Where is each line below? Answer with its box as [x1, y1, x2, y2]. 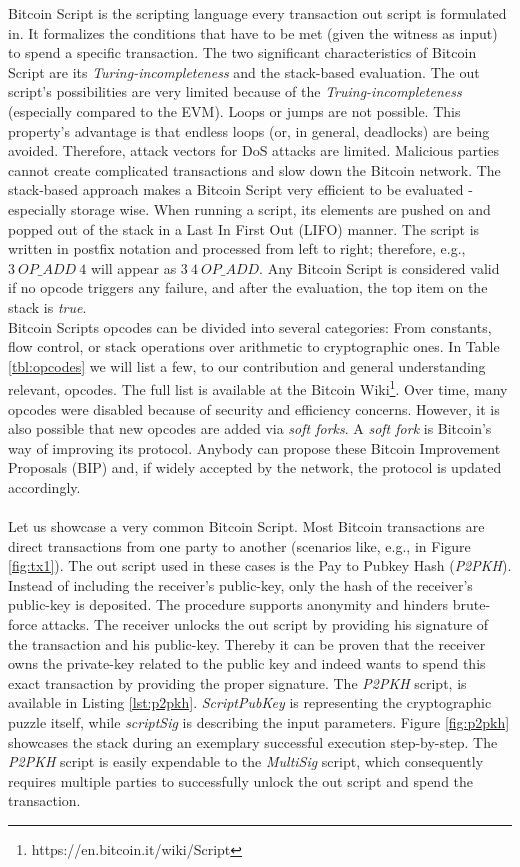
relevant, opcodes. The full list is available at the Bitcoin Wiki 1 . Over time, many [8, 376, 508, 399]
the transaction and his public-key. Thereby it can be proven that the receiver [8, 633, 486, 654]
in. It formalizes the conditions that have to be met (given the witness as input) [8, 22, 498, 43]
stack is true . [8, 296, 87, 317]
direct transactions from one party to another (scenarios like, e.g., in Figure [8, 535, 471, 556]
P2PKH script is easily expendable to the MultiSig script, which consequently [8, 751, 484, 772]
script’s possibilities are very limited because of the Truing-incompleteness [8, 81, 462, 102]
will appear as [90, 257, 177, 278]
